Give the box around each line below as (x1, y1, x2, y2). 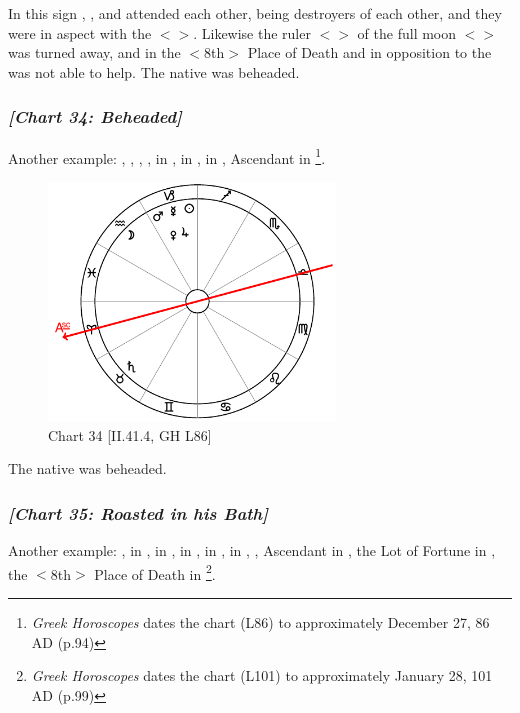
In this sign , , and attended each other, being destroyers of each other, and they (8, 3, 502, 23)
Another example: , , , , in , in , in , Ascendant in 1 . (8, 144, 326, 168)
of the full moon (357, 22, 457, 43)
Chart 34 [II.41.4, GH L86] (48, 424, 212, 445)
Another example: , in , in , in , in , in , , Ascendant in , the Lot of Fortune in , (8, 540, 496, 561)
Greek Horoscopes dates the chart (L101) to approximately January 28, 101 (31, 665, 493, 686)
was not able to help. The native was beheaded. (8, 61, 300, 82)
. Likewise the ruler (193, 22, 311, 43)
